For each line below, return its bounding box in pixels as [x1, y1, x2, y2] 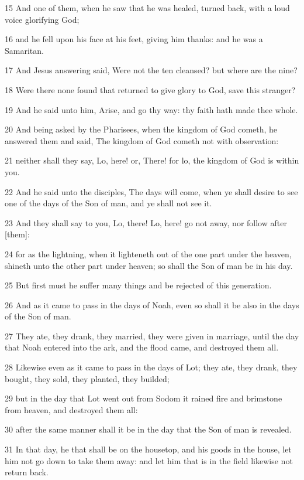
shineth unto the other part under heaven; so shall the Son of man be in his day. [5, 259, 293, 271]
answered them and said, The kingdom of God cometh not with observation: [5, 134, 279, 147]
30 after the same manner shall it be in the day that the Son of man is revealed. [5, 423, 292, 435]
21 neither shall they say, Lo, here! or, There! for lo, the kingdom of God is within [5, 154, 299, 166]
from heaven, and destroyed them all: [5, 403, 138, 416]
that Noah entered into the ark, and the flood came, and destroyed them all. [5, 341, 279, 353]
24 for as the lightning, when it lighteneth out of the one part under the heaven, [5, 247, 292, 260]
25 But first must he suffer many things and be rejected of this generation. [5, 279, 272, 291]
